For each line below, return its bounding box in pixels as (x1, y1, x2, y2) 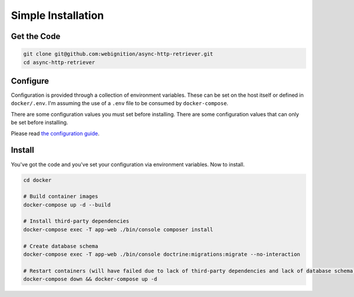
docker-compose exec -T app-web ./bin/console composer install (23, 226, 214, 233)
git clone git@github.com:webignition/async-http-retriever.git (23, 51, 214, 57)
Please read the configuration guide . (11, 130, 100, 137)
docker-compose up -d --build (23, 201, 111, 208)
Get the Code (11, 31, 61, 41)
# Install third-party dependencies (23, 218, 130, 224)
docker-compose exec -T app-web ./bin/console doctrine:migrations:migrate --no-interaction (23, 251, 300, 258)
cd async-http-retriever (23, 59, 96, 66)
